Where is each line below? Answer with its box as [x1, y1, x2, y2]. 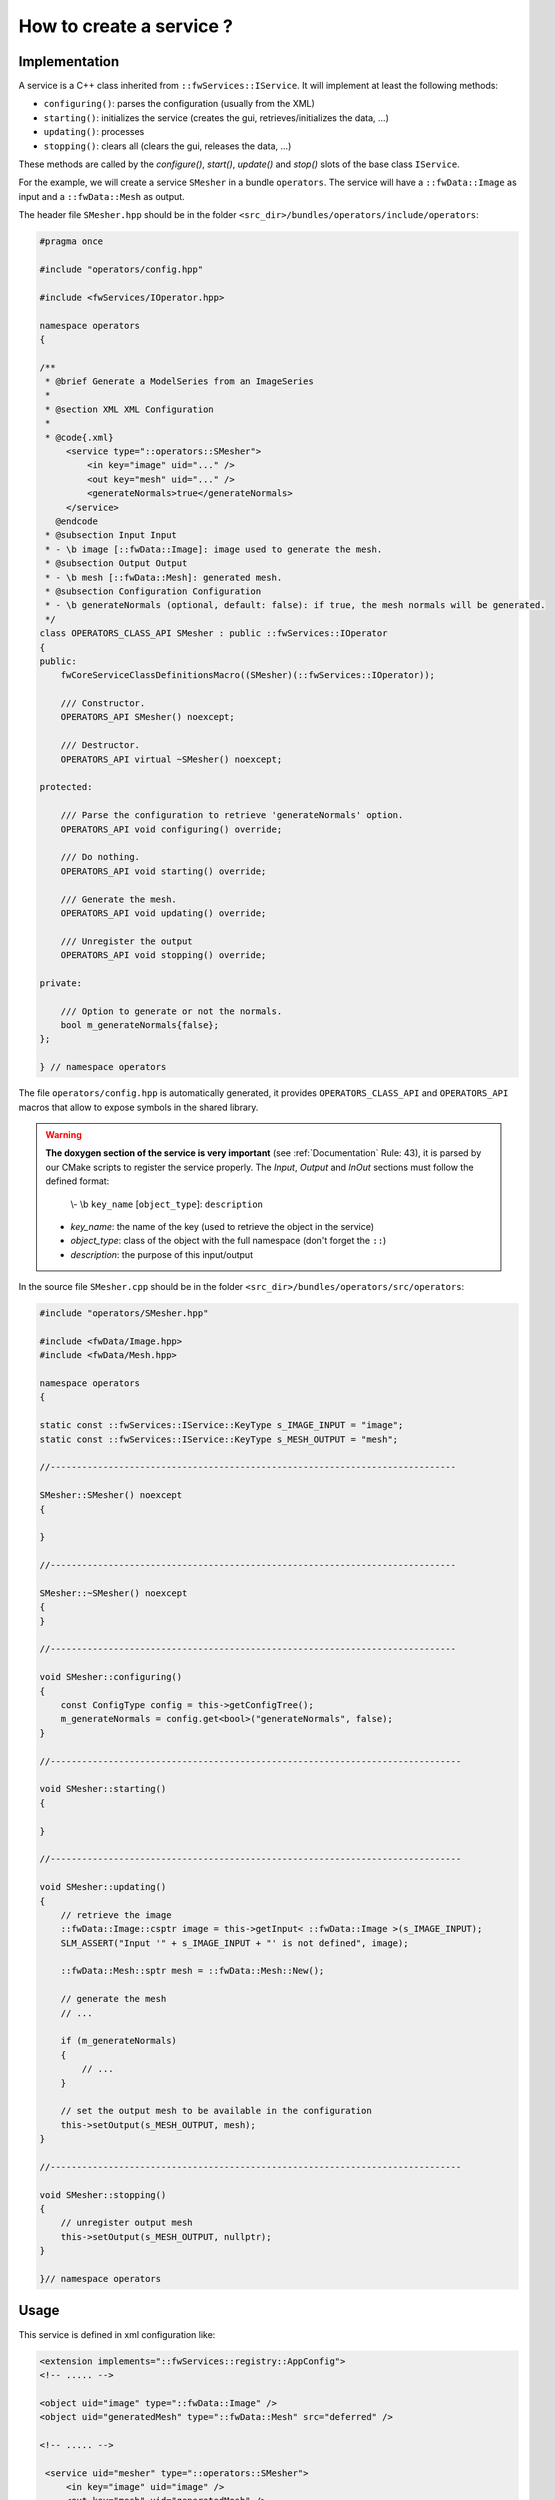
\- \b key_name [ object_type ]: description [70, 1198, 264, 1210]
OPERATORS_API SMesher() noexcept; [60, 711, 235, 723]
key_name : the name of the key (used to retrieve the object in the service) [70, 1220, 375, 1232]
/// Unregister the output [60, 935, 194, 947]
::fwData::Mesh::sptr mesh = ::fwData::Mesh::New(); [60, 1965, 325, 1977]
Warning [45, 1128, 82, 1140]
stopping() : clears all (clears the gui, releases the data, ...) [43, 140, 292, 152]
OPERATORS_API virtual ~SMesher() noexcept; [60, 753, 283, 765]
